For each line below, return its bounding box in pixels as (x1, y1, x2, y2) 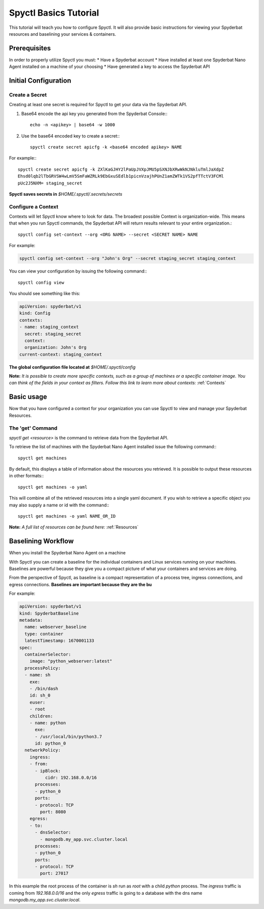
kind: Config (19, 311, 51, 316)
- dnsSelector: (35, 830, 71, 835)
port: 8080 (40, 809, 66, 815)
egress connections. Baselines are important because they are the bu (9, 581, 152, 587)
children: (29, 713, 53, 719)
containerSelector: (24, 651, 71, 657)
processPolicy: (24, 665, 61, 671)
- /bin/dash (29, 685, 59, 691)
